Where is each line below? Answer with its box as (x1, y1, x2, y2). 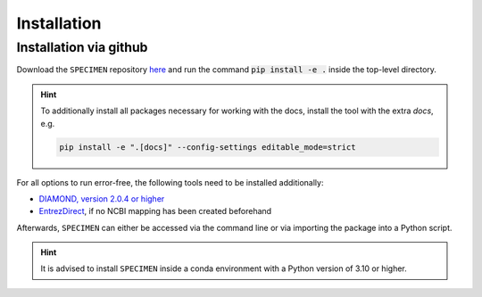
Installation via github (16, 39, 148, 55)
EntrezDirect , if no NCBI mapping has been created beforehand (38, 206, 272, 217)
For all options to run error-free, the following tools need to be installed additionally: (16, 177, 324, 187)
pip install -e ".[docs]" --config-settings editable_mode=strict (59, 142, 356, 152)
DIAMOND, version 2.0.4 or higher (38, 193, 165, 204)
